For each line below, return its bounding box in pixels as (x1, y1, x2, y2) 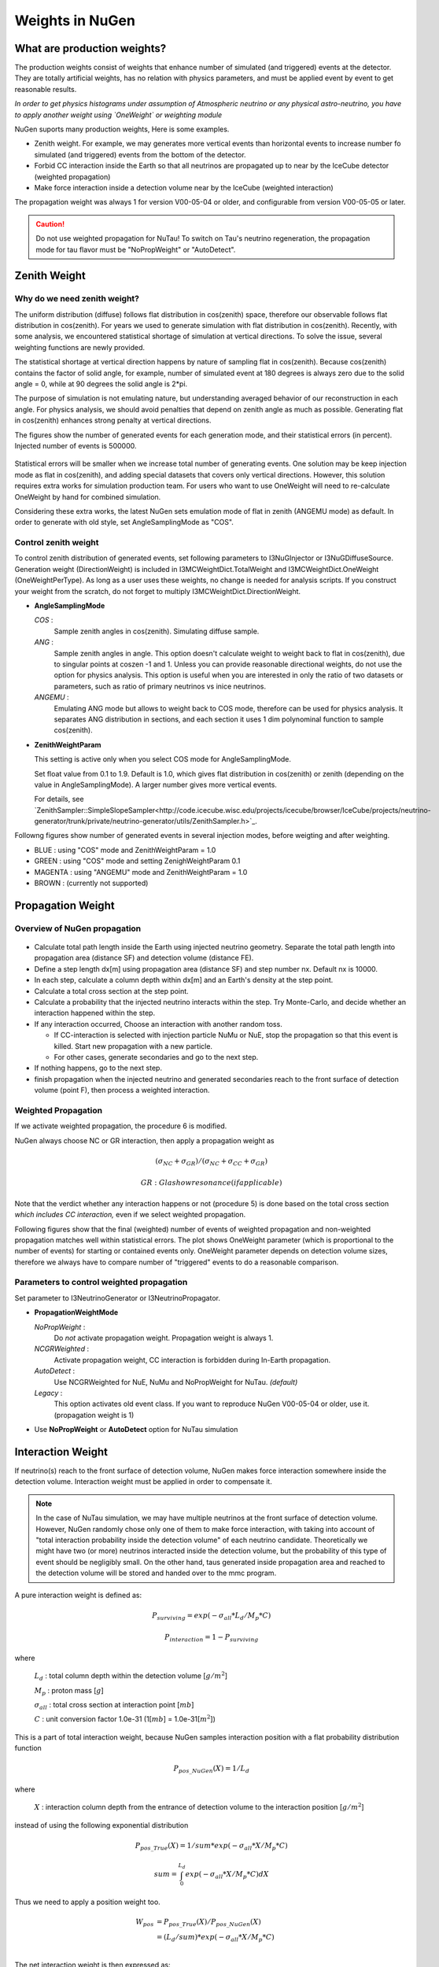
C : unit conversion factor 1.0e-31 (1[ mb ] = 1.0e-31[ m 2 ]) (34, 1714, 216, 1724)
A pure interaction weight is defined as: (14, 1590, 142, 1600)
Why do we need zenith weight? (14, 293, 140, 304)
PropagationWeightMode (34, 1308, 119, 1317)
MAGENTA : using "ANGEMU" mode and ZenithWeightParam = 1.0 (34, 867, 248, 876)
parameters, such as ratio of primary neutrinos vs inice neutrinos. (53, 681, 267, 691)
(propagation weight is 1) (53, 1410, 135, 1419)
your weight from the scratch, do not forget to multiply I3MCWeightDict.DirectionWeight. (14, 586, 301, 596)
